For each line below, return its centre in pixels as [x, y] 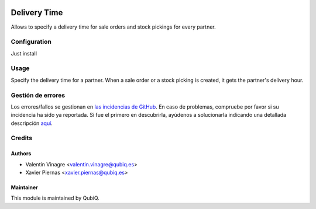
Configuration [31, 42]
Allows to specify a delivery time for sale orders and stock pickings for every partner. [113, 27]
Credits [21, 138]
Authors [21, 154]
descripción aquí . [32, 123]
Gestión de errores [38, 95]
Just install [24, 53]
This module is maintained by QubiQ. [55, 198]
